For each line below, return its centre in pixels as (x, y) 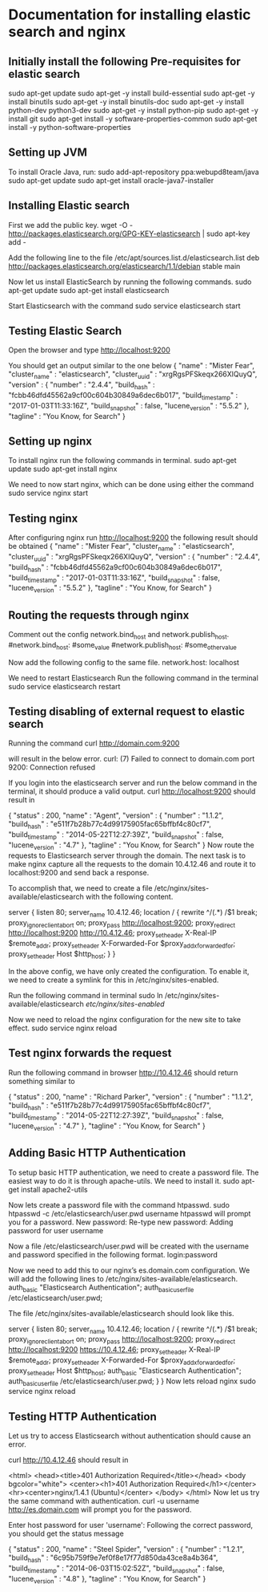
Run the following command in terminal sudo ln (86, 995)
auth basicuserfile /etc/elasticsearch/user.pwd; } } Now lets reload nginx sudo (132, 1382)
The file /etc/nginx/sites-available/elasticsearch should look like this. (121, 1313)
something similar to (42, 1081)
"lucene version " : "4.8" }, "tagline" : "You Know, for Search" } (107, 1580)
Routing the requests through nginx (99, 615)
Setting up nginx (50, 442)
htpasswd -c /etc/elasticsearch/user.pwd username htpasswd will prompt (130, 1213)
